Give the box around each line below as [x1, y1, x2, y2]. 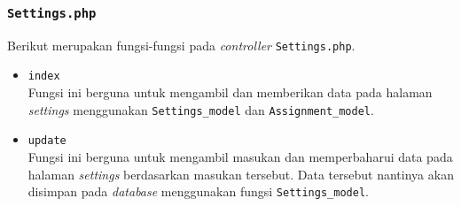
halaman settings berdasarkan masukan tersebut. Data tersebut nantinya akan [27, 164, 454, 183]
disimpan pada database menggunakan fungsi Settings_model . [27, 182, 369, 201]
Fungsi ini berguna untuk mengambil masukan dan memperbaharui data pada [27, 148, 453, 165]
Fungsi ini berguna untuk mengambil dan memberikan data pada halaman [27, 83, 433, 102]
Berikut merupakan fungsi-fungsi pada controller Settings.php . [7, 35, 356, 54]
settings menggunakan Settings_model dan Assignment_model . [27, 100, 374, 118]
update [27, 134, 66, 148]
